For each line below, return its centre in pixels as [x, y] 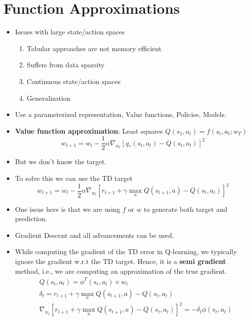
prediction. [31, 218]
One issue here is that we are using [68, 209]
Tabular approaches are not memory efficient [94, 48]
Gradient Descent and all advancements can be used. [95, 235]
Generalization [49, 98]
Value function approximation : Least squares [89, 131]
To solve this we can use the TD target [74, 178]
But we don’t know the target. [61, 161]
